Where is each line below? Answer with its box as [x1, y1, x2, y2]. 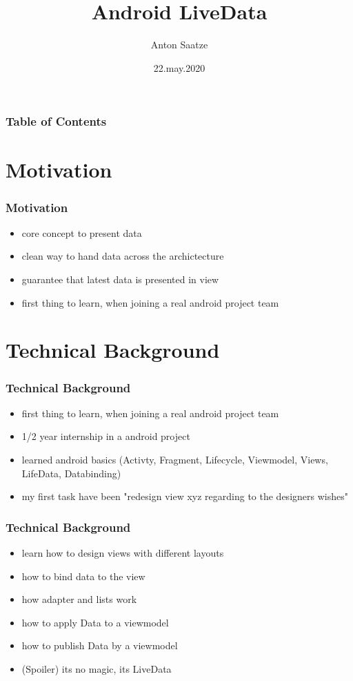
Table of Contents [6, 113, 107, 130]
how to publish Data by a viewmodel [21, 638, 178, 653]
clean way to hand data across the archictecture [21, 249, 224, 263]
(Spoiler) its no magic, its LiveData [21, 661, 172, 675]
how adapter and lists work [21, 592, 137, 606]
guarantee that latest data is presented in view [21, 272, 219, 287]
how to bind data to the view [21, 568, 145, 583]
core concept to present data [21, 225, 142, 240]
